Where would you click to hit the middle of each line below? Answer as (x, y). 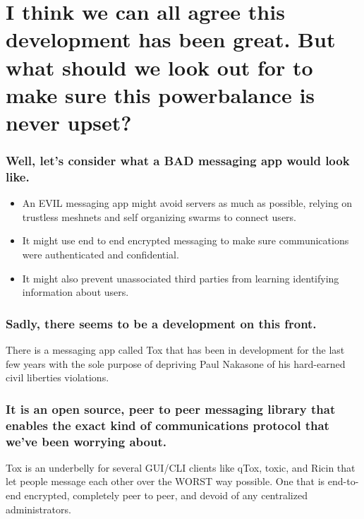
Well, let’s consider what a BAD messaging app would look (178, 161)
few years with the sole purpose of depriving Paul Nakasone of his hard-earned (176, 363)
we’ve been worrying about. (86, 441)
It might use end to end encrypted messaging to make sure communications (186, 240)
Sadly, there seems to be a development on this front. (161, 323)
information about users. (75, 292)
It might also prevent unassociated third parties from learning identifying (181, 278)
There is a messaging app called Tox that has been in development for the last (175, 350)
